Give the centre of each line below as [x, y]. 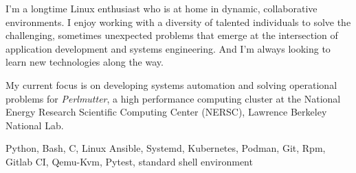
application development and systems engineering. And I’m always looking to [168, 48]
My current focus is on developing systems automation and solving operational [171, 84]
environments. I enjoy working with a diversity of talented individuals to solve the [178, 22]
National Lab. [35, 125]
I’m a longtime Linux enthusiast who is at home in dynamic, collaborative [162, 8]
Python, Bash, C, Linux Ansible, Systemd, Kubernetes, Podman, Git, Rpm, [166, 148]
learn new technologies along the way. [85, 62]
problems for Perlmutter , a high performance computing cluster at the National [173, 98]
